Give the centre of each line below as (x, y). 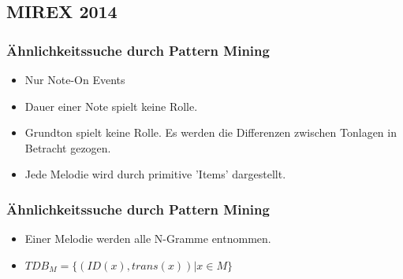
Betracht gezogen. (68, 147)
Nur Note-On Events (75, 79)
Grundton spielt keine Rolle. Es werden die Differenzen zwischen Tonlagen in (211, 132)
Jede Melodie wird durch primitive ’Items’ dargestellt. (155, 174)
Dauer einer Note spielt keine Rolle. (111, 106)
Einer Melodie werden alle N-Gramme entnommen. (148, 239)
